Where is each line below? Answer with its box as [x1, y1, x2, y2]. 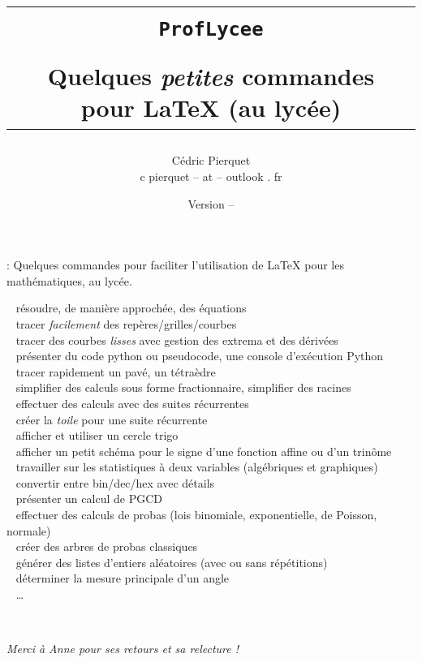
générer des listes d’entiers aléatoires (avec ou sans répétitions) [15, 553, 328, 570]
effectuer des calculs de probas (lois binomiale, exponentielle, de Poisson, [15, 506, 377, 523]
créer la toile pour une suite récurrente [15, 411, 208, 428]
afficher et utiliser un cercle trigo [15, 427, 179, 444]
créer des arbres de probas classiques [15, 538, 198, 555]
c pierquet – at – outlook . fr [140, 167, 282, 184]
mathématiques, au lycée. [6, 272, 132, 289]
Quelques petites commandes [47, 59, 375, 92]
